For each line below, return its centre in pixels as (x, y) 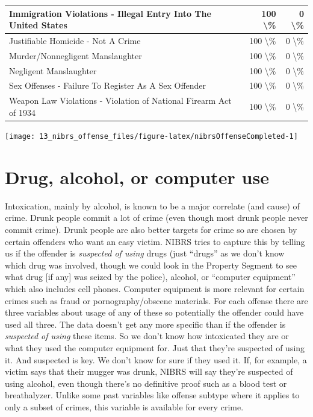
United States (38, 25)
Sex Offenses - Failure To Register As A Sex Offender (108, 85)
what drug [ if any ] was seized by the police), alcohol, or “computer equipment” (150, 277)
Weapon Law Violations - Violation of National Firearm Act (120, 100)
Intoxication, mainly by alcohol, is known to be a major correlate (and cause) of (152, 205)
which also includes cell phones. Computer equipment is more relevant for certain (155, 288)
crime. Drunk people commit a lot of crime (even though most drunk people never (156, 218)
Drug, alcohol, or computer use (137, 177)
